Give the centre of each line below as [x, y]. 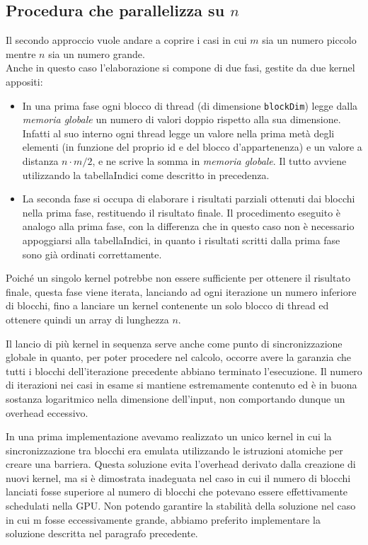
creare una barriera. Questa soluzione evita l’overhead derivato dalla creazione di [181, 464]
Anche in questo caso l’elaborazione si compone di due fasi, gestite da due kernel [180, 68]
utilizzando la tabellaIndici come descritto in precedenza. [146, 174]
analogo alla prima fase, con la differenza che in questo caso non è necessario [188, 226]
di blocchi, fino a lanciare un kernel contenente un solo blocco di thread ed [167, 305]
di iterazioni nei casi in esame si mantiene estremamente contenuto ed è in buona [182, 385]
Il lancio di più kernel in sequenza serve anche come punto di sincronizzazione [174, 343]
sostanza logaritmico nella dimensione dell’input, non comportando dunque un [176, 398]
